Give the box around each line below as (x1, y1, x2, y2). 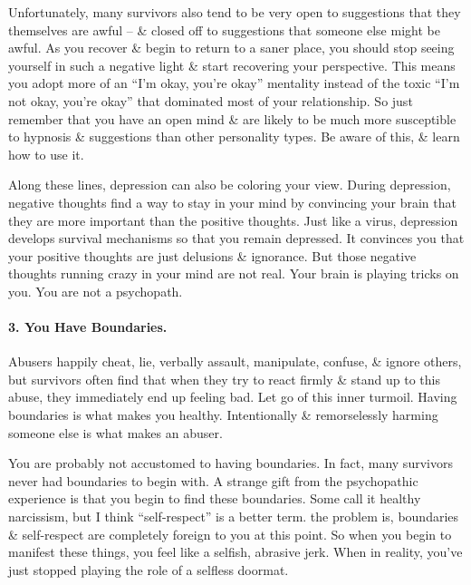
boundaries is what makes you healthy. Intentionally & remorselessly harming (8, 405, 438, 424)
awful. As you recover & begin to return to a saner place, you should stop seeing (8, 38, 455, 57)
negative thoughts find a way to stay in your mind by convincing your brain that (8, 192, 457, 211)
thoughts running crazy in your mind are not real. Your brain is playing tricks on (8, 264, 459, 283)
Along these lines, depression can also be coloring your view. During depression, (8, 175, 451, 194)
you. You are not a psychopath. (8, 281, 183, 300)
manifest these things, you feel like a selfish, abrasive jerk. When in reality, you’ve (8, 542, 463, 561)
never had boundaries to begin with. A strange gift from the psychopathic (8, 471, 418, 490)
